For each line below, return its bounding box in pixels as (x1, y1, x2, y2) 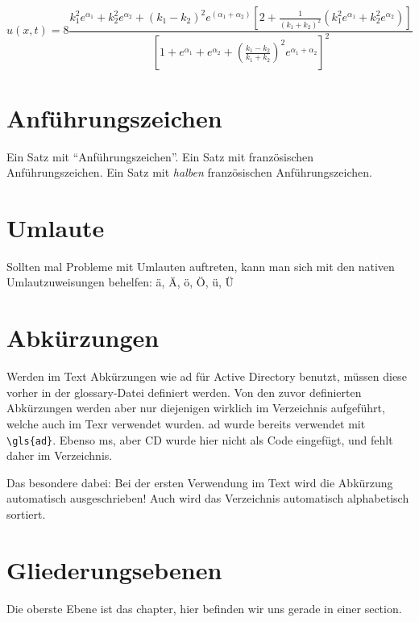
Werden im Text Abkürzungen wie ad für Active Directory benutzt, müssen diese (6, 368, 407, 385)
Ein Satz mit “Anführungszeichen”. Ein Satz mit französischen (6, 148, 314, 165)
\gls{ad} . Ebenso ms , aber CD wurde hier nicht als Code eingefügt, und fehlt (6, 431, 393, 448)
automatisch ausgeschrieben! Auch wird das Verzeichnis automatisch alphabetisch (6, 490, 409, 507)
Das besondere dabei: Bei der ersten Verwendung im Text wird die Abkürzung (6, 474, 393, 491)
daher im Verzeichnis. (6, 447, 113, 464)
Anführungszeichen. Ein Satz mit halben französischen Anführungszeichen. (6, 164, 372, 181)
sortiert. (6, 505, 46, 522)
